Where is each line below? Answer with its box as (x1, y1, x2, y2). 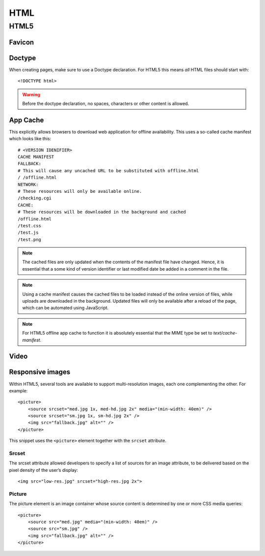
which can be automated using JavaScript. (22, 305, 109, 311)
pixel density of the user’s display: (9, 467, 78, 473)
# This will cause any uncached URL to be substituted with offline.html (18, 168, 199, 173)
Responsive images (9, 368, 71, 376)
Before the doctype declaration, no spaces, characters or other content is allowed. (22, 100, 189, 106)
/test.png (18, 237, 41, 242)
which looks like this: (9, 136, 52, 142)
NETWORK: (18, 182, 39, 187)
